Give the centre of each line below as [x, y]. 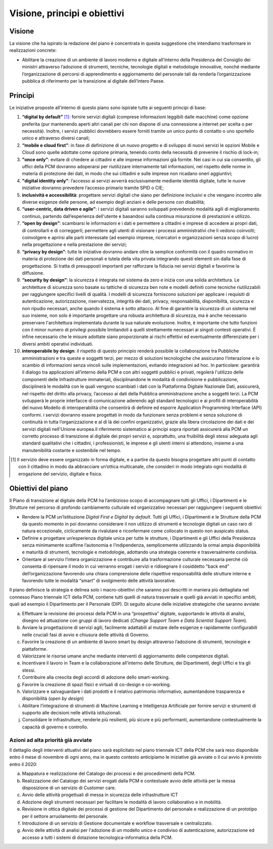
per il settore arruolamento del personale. [65, 816]
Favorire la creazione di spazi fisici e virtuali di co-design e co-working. [97, 684]
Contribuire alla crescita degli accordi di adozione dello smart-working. [96, 677]
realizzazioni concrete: [33, 50]
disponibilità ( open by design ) [53, 698]
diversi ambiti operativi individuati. [58, 344]
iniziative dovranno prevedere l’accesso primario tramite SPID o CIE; [93, 188]
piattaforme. [35, 649]
